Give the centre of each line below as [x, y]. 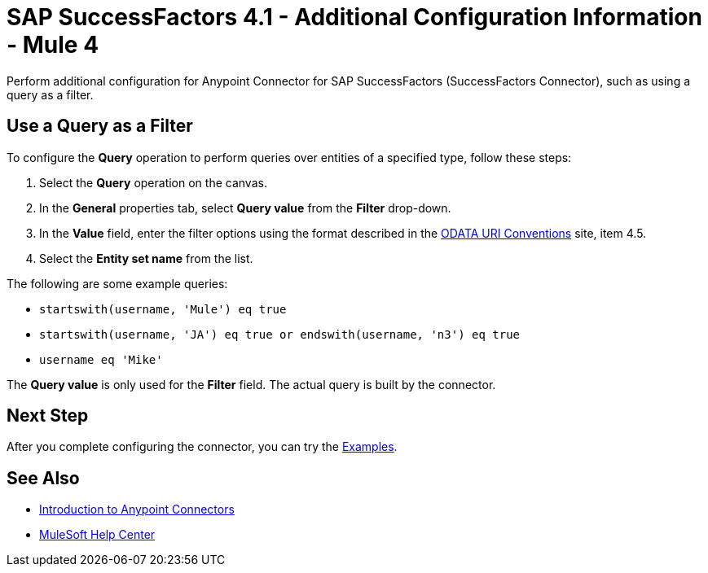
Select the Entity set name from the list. [146, 258]
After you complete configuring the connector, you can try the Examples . [202, 447]
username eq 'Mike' [101, 359]
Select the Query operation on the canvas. [153, 182]
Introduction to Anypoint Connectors [137, 510]
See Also [43, 478]
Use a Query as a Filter [100, 126]
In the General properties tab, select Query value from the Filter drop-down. [245, 208]
